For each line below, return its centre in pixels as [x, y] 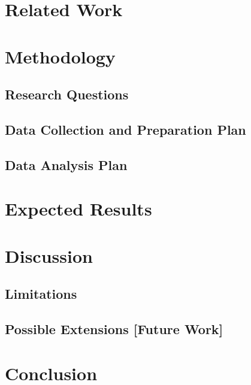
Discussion [49, 255]
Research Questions [67, 94]
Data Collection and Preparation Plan [125, 129]
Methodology [60, 56]
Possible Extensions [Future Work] [114, 329]
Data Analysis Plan [66, 164]
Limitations [41, 294]
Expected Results [78, 209]
